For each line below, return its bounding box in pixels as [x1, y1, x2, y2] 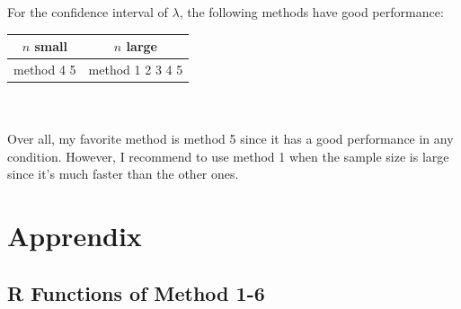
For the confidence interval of [7, 3, 168, 21]
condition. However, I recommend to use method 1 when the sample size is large [7, 146, 449, 165]
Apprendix [7, 217, 142, 254]
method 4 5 [13, 59, 76, 78]
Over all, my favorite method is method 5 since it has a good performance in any [7, 129, 454, 148]
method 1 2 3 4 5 [88, 59, 183, 78]
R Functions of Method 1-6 [7, 278, 265, 306]
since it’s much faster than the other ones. [7, 164, 239, 183]
